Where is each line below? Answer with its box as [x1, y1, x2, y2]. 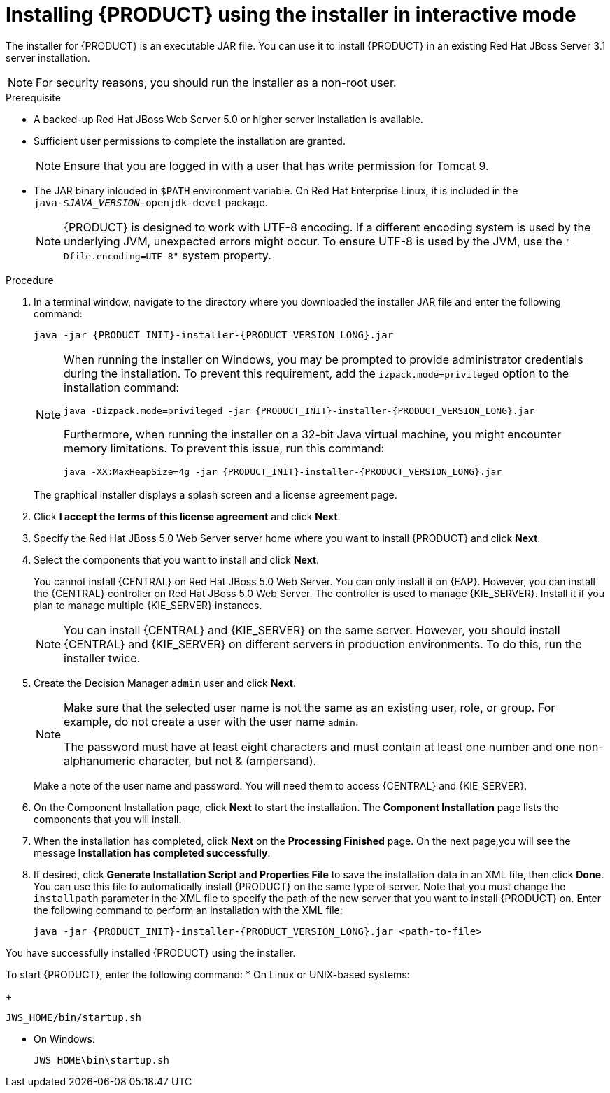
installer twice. [64, 650, 141, 665]
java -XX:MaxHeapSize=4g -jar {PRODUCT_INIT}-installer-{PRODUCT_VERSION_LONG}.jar [64, 466, 502, 477]
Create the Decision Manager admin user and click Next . [34, 676, 296, 689]
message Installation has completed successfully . [34, 846, 271, 859]
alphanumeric [64, 753, 136, 768]
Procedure [6, 273, 54, 286]
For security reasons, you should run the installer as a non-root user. [36, 75, 397, 90]
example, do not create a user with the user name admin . [64, 714, 359, 729]
